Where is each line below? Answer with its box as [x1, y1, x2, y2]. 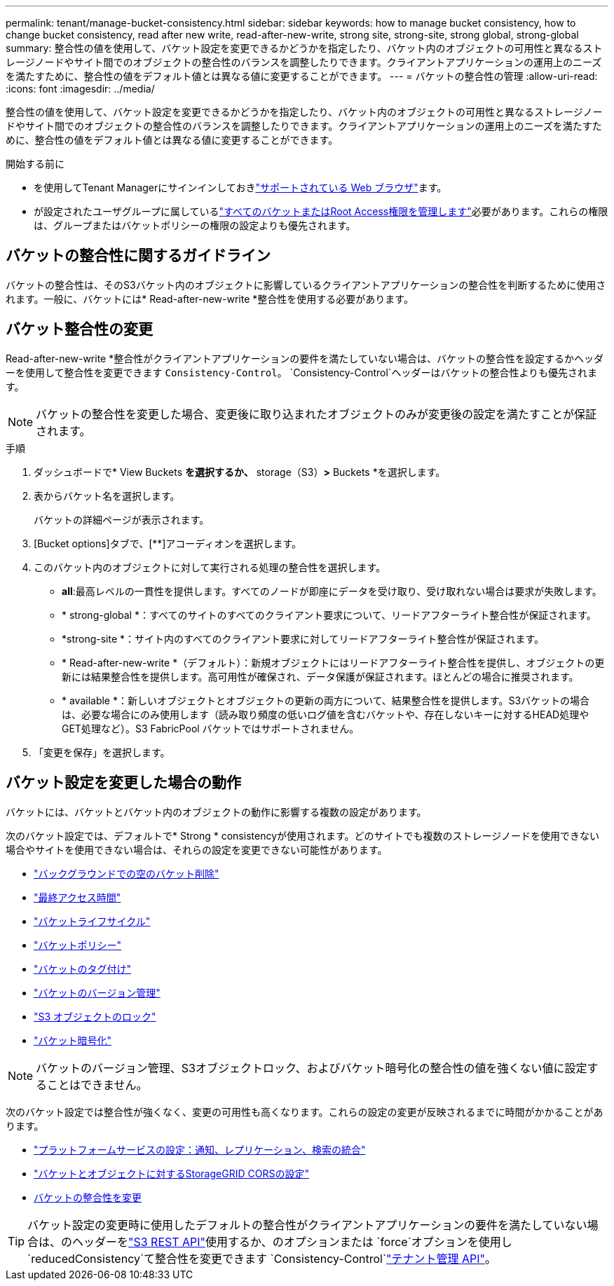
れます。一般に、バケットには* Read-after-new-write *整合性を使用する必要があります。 [6, 292, 414, 305]
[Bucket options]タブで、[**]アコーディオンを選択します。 [34, 537, 301, 549]
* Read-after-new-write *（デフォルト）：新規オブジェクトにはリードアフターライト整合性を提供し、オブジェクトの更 [62, 656, 605, 669]
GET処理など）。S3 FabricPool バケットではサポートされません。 [62, 722, 360, 734]
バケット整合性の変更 [6, 320, 153, 338]
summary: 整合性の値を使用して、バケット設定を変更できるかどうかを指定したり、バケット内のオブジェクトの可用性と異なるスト [6, 42, 603, 54]
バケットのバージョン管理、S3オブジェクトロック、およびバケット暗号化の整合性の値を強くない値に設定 [36, 1060, 587, 1075]
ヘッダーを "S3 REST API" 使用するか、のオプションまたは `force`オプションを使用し [72, 1234, 512, 1249]
